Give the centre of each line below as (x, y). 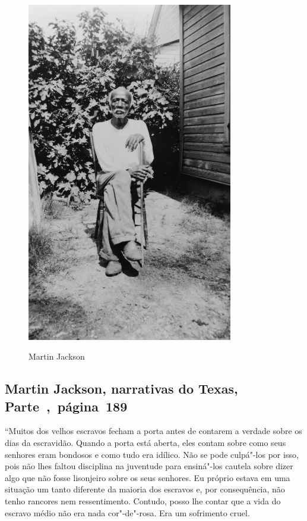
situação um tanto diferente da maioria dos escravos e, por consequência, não (145, 489)
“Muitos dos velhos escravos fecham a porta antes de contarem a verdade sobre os (153, 431)
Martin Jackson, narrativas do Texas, (121, 389)
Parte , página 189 (66, 406)
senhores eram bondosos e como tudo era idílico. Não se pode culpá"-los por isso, (152, 454)
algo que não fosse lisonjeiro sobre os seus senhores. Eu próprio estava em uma (148, 477)
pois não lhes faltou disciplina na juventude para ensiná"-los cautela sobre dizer (149, 466)
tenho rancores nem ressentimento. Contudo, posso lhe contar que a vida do (143, 501)
